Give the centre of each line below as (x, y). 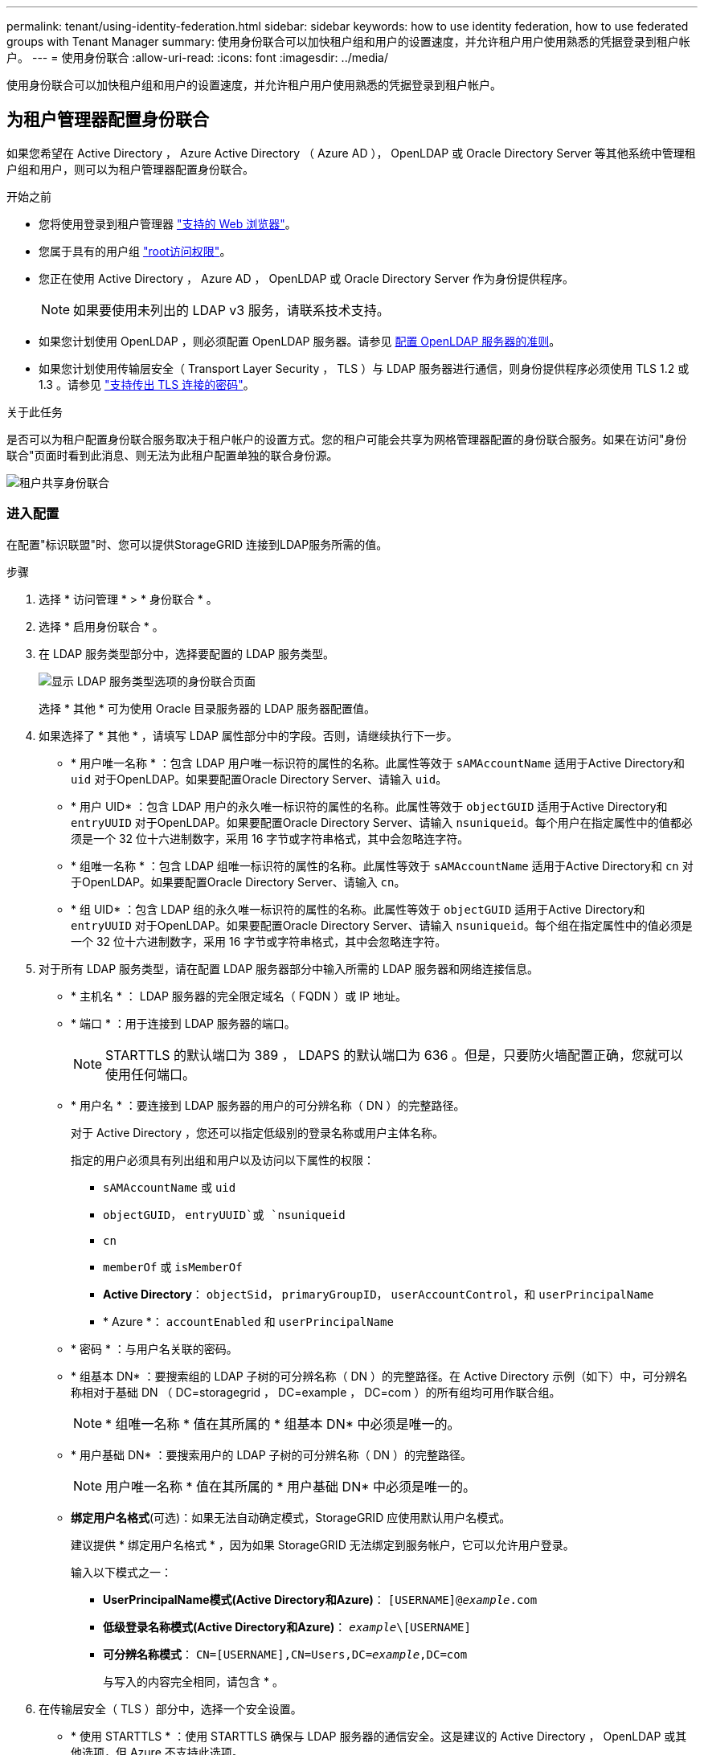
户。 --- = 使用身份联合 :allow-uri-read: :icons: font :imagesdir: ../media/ (198, 57)
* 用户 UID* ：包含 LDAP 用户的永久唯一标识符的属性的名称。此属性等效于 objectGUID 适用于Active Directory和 (369, 806)
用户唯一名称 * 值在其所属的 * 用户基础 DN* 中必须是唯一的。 (291, 1486)
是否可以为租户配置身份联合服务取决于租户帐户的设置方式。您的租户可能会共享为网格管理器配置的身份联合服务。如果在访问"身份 (347, 439)
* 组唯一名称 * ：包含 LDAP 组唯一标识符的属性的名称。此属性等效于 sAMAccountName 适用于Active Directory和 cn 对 (382, 865)
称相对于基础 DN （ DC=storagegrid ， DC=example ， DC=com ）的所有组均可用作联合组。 (316, 1392)
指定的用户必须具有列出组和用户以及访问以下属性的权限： (223, 1160)
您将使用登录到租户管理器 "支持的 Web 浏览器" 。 (168, 223)
